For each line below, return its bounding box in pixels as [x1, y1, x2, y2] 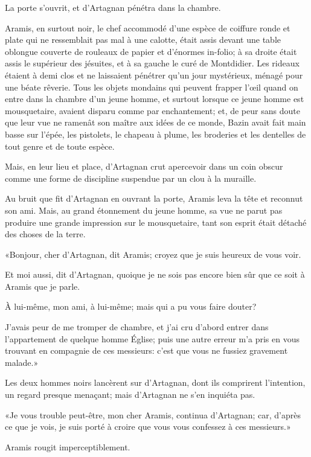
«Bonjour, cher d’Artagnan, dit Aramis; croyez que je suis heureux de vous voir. [5, 248, 301, 260]
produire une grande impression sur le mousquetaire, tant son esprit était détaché [5, 216, 307, 228]
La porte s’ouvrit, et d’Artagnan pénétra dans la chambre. [5, 1, 221, 13]
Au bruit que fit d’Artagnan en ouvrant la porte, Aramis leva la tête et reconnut [5, 192, 303, 205]
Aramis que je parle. [5, 280, 80, 292]
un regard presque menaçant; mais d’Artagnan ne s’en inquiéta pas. [5, 388, 255, 401]
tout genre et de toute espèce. [5, 139, 115, 152]
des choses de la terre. [5, 228, 86, 240]
